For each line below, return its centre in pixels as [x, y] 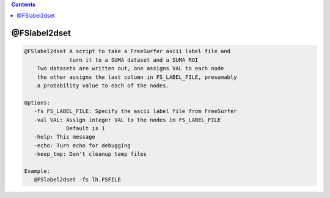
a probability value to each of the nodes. [103, 85]
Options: [37, 103]
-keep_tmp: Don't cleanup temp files [90, 154]
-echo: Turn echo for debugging [82, 145]
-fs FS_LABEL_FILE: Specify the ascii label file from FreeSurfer [135, 111]
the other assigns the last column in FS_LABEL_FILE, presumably [137, 77]
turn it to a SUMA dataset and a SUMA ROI [134, 60]
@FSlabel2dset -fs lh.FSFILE [78, 180]
